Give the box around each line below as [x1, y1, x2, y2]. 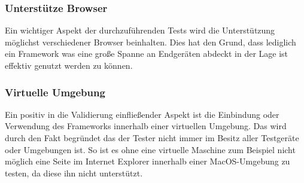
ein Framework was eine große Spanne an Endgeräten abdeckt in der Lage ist [5, 47, 288, 60]
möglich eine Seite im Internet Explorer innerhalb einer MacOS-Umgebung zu [5, 155, 290, 167]
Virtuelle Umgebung [5, 84, 105, 99]
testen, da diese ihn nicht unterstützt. [5, 166, 143, 179]
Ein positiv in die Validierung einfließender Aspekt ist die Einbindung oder [5, 108, 279, 120]
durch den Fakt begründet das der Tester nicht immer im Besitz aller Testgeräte [5, 132, 299, 144]
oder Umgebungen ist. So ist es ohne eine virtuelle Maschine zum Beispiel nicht [5, 143, 296, 155]
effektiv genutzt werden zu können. [5, 59, 133, 71]
